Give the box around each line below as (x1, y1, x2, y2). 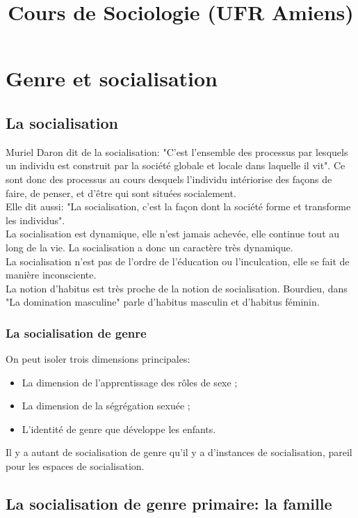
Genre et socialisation (6, 64, 218, 93)
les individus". (6, 212, 65, 227)
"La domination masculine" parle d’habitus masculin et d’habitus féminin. (6, 295, 320, 309)
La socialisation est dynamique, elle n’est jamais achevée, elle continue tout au (6, 226, 340, 241)
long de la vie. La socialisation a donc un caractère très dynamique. (6, 240, 293, 254)
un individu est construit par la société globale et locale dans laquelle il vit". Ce (6, 158, 345, 173)
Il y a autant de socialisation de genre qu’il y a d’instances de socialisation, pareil (6, 445, 352, 460)
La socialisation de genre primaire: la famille (6, 493, 332, 515)
